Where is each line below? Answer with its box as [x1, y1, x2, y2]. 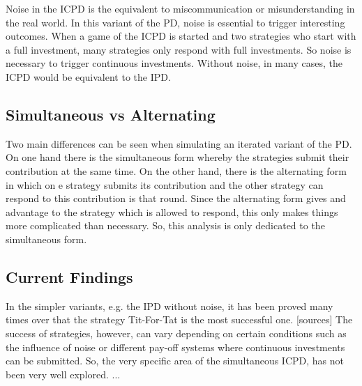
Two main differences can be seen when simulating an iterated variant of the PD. [6, 136, 352, 150]
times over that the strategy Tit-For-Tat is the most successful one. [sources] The [6, 312, 353, 327]
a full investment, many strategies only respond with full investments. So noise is [6, 42, 352, 56]
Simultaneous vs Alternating [6, 103, 216, 125]
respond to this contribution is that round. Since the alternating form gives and [6, 191, 346, 206]
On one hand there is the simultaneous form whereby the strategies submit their [6, 150, 349, 164]
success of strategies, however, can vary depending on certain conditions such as [6, 325, 347, 340]
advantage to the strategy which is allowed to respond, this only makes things [6, 204, 338, 219]
